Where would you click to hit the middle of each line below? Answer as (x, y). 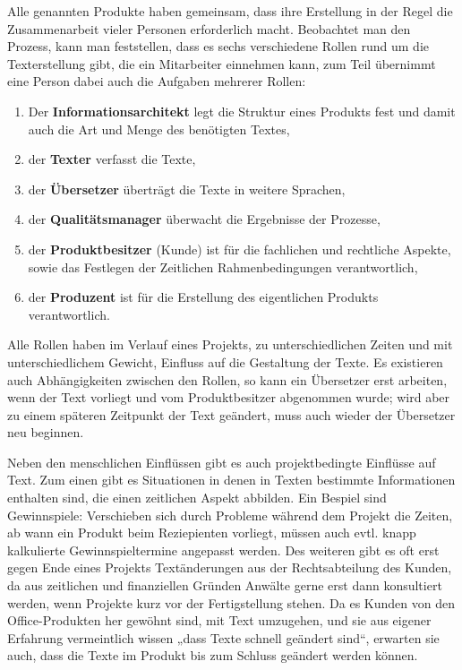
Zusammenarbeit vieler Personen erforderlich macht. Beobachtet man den (209, 28)
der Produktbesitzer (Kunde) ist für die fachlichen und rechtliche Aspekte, (240, 249)
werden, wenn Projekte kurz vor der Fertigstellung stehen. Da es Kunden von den (231, 602)
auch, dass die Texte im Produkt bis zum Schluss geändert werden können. (213, 655)
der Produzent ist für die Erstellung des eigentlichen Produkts (203, 297)
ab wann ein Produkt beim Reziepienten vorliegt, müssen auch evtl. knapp (212, 533)
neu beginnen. (46, 432)
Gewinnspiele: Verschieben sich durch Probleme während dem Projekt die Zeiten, (230, 515)
